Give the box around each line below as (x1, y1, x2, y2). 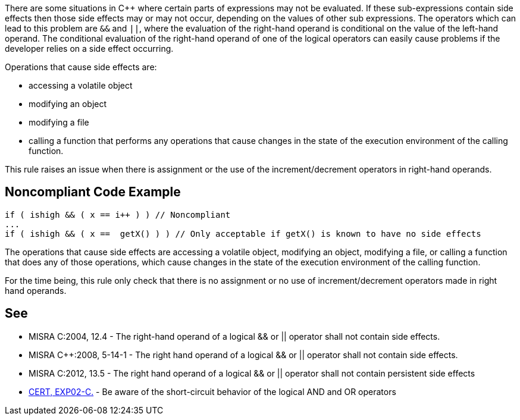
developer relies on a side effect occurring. (5, 43, 174, 54)
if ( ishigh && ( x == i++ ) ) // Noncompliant (5, 209, 231, 220)
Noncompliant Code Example (5, 184, 181, 200)
